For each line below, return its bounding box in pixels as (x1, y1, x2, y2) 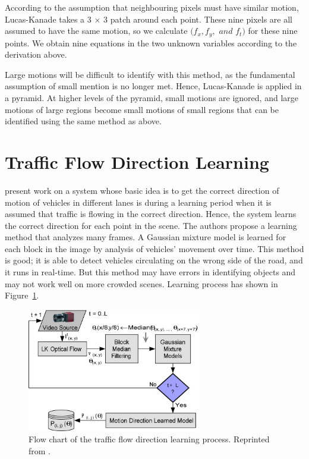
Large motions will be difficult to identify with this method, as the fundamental (5, 68, 295, 80)
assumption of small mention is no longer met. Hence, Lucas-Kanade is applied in (5, 80, 302, 92)
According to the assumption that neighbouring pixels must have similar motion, (5, 1, 299, 13)
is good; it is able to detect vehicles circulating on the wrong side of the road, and (5, 254, 303, 266)
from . (29, 445, 51, 457)
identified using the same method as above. (5, 115, 162, 127)
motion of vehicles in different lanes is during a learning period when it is (5, 196, 272, 208)
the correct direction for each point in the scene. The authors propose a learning (5, 219, 297, 231)
